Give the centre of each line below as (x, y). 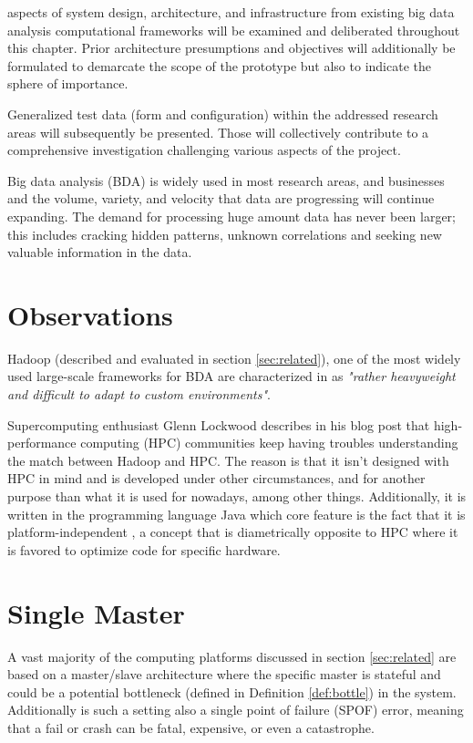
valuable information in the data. (100, 252)
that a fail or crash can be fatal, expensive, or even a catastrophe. (191, 727)
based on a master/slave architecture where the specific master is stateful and (224, 674)
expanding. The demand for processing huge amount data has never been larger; (231, 216)
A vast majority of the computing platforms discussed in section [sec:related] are (232, 656)
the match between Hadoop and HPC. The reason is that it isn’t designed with (228, 460)
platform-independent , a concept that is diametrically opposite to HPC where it (233, 532)
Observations (90, 314)
